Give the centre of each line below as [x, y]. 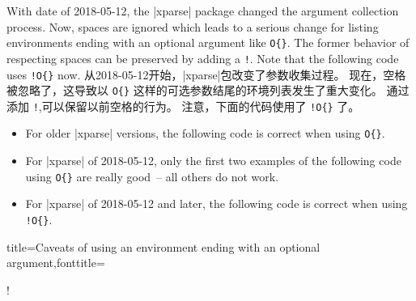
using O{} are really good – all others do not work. [152, 176]
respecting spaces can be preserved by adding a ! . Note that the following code [203, 58]
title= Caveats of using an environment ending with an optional [163, 246]
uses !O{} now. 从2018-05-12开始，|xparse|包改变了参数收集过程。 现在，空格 [206, 74]
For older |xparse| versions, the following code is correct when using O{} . [205, 133]
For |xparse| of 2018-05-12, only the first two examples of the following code [213, 161]
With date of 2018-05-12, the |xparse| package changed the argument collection [203, 11]
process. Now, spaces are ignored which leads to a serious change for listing [193, 26]
